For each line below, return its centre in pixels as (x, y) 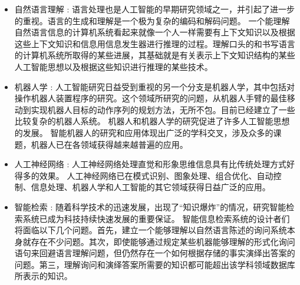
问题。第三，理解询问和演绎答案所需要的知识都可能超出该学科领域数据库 (155, 264)
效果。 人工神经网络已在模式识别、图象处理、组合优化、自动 (156, 175)
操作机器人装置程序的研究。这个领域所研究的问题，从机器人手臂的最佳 (151, 98)
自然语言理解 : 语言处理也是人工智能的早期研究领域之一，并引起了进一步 (155, 9)
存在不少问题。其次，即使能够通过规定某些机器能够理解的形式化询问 (163, 241)
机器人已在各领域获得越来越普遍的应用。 (109, 144)
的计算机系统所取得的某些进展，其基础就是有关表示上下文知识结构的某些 (155, 55)
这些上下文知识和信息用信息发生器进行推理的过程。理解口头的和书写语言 (155, 43)
